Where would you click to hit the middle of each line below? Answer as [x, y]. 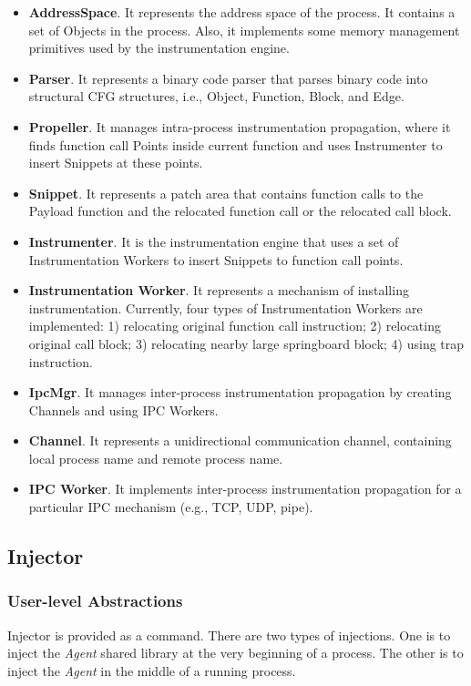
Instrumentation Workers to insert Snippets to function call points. [216, 259]
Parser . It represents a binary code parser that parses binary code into [228, 78]
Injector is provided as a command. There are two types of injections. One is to [229, 635]
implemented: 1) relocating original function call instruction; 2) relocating [235, 326]
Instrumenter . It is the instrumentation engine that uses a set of [214, 241]
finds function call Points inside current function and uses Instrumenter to [235, 144]
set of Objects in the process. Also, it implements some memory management [244, 30]
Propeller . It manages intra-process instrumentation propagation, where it [240, 126]
